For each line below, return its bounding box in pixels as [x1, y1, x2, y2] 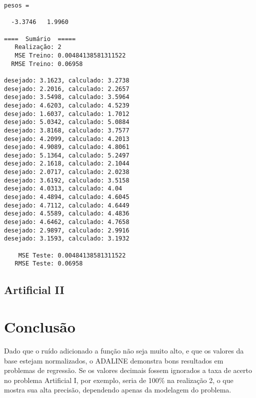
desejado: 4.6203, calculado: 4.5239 [4, 101, 129, 109]
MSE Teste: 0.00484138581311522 [18, 251, 126, 259]
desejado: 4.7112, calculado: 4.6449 [4, 201, 129, 209]
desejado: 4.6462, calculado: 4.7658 [4, 218, 129, 226]
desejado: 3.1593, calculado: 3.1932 [4, 235, 129, 242]
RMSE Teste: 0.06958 [14, 260, 83, 267]
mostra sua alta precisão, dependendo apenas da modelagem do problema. [4, 384, 231, 395]
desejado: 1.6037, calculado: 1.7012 [4, 110, 129, 117]
